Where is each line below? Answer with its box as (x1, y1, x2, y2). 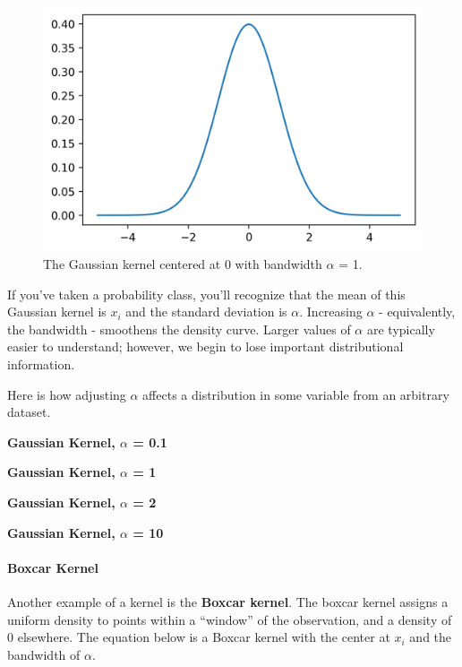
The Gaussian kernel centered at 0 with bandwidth (43, 255, 322, 273)
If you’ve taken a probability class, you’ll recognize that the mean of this (7, 284, 406, 303)
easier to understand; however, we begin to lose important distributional (7, 337, 404, 356)
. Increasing (299, 302, 363, 321)
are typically (366, 319, 435, 338)
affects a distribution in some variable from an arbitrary (142, 385, 449, 403)
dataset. (7, 403, 51, 421)
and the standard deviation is (125, 302, 287, 321)
